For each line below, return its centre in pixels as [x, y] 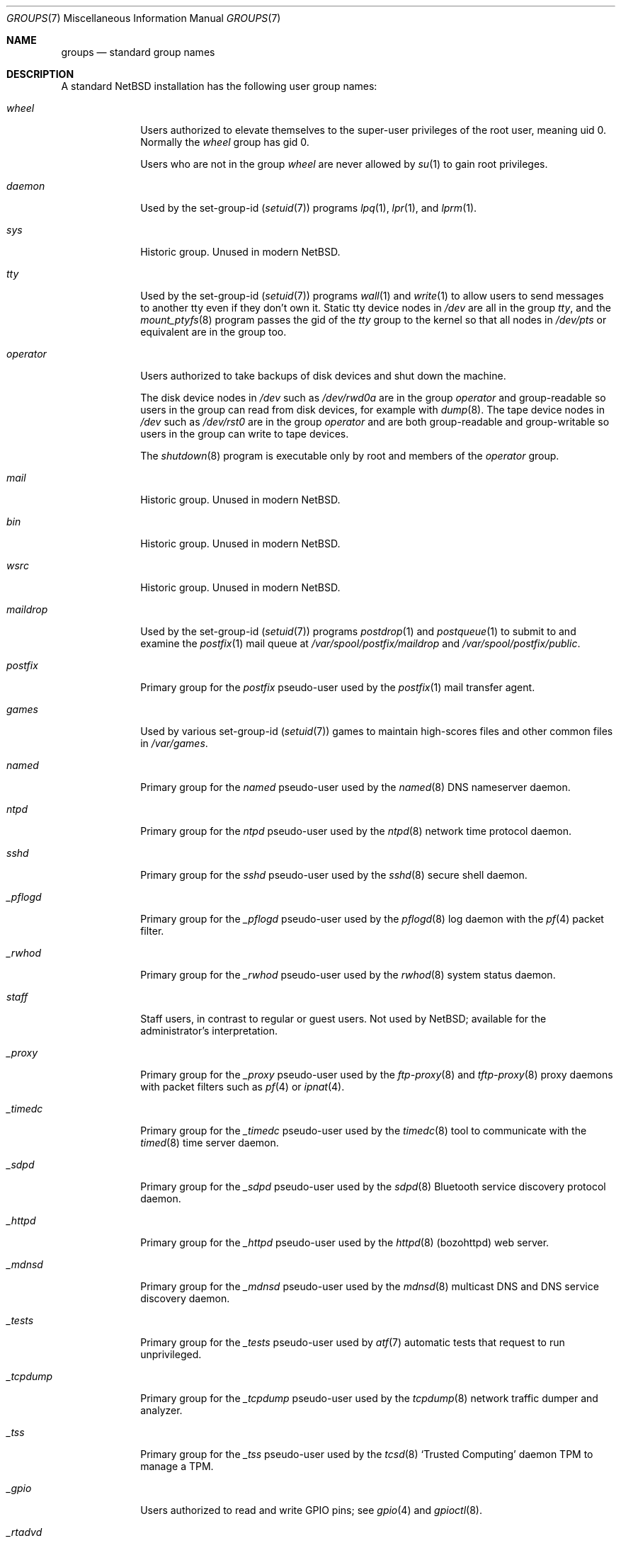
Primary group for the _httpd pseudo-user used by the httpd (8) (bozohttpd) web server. [345, 1242]
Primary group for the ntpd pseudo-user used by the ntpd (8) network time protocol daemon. [356, 831]
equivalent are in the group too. [213, 332]
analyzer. [161, 1410]
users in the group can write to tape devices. [245, 434]
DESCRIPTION [40, 74]
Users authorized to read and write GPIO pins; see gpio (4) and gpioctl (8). [311, 1510]
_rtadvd [24, 1532]
